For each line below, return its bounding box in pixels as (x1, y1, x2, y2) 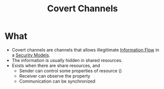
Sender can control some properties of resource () (19, 67, 122, 74)
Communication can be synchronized (19, 78, 96, 84)
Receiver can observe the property (19, 73, 90, 79)
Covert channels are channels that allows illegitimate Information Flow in (11, 47, 160, 53)
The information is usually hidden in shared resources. (11, 57, 123, 63)
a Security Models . (11, 52, 50, 58)
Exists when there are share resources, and (11, 62, 100, 68)
